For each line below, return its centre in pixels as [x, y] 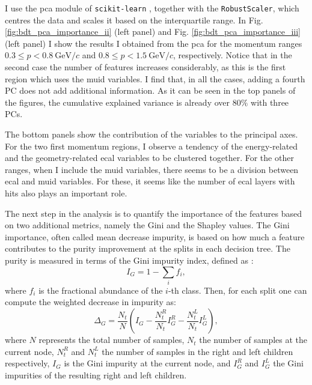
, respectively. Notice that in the [233, 55]
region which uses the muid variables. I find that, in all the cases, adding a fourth [155, 78]
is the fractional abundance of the [101, 290]
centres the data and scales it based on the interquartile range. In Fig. [134, 20]
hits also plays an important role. [66, 192]
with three [270, 102]
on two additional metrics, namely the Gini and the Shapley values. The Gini [147, 225]
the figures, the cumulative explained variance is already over [118, 102]
